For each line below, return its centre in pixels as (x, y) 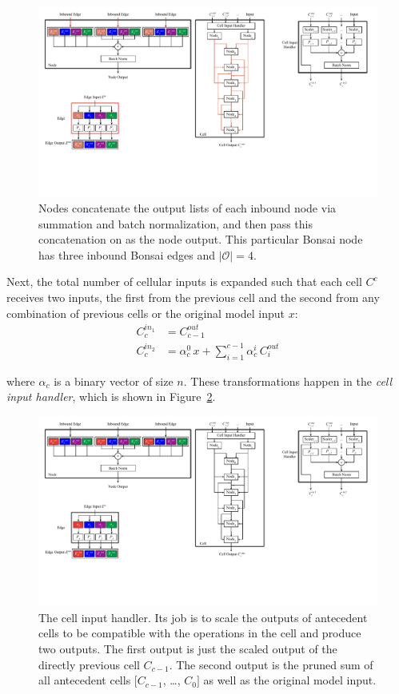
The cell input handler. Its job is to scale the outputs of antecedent (203, 617)
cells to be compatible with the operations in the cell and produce (200, 633)
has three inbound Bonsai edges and (127, 254)
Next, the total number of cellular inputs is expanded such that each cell (184, 282)
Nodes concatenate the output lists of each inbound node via (188, 208)
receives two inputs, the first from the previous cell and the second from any (193, 297)
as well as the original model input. (290, 680)
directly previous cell (89, 664)
